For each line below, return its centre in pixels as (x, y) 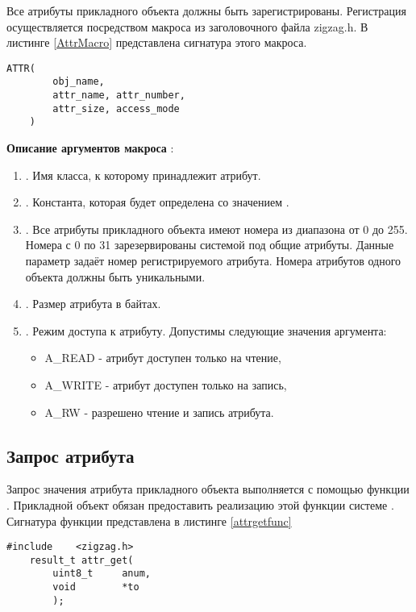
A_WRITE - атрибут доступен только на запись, (166, 385)
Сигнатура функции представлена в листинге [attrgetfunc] (149, 520)
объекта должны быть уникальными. (115, 276)
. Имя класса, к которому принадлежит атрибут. (143, 175)
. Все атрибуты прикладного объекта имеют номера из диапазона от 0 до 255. (216, 229)
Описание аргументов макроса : (90, 148)
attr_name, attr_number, (119, 96)
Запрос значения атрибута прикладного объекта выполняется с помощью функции (208, 489)
